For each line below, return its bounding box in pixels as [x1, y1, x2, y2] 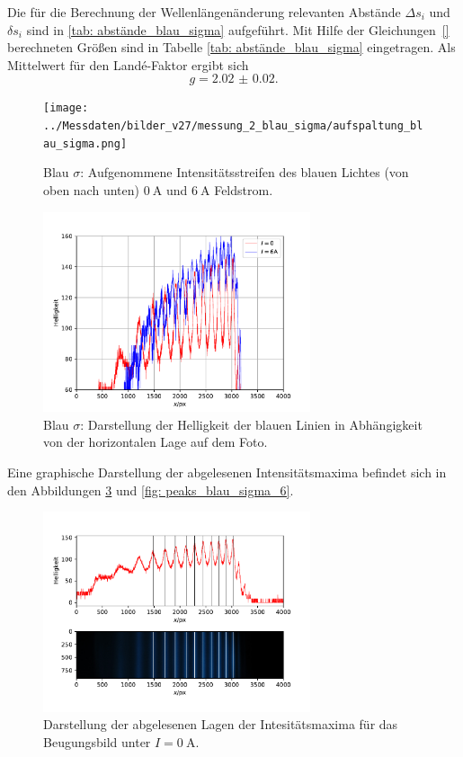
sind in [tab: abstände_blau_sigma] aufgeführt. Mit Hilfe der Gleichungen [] [26, 20, 450, 39]
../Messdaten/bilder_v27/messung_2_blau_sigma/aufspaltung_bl [43, 120, 423, 133]
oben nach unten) [43, 180, 139, 199]
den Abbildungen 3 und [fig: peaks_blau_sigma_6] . [7, 480, 294, 499]
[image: [43, 102, 89, 115]
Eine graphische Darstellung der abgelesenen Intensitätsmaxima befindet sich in [7, 462, 447, 481]
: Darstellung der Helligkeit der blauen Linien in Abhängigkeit [80, 414, 423, 433]
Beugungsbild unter [43, 732, 151, 751]
